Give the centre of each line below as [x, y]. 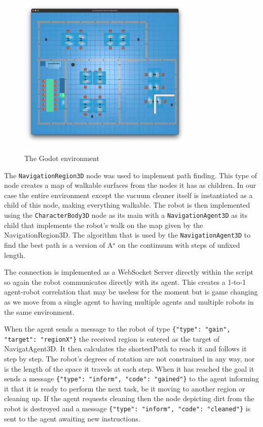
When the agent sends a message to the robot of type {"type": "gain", [117, 329]
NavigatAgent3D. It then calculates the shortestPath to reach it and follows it [125, 349]
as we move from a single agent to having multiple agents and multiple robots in [129, 301]
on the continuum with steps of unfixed [179, 244]
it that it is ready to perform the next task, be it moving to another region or [125, 388]
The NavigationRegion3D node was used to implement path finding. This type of [130, 175]
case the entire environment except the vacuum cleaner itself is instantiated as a [128, 195]
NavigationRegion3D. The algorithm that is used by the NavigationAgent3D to [127, 235]
